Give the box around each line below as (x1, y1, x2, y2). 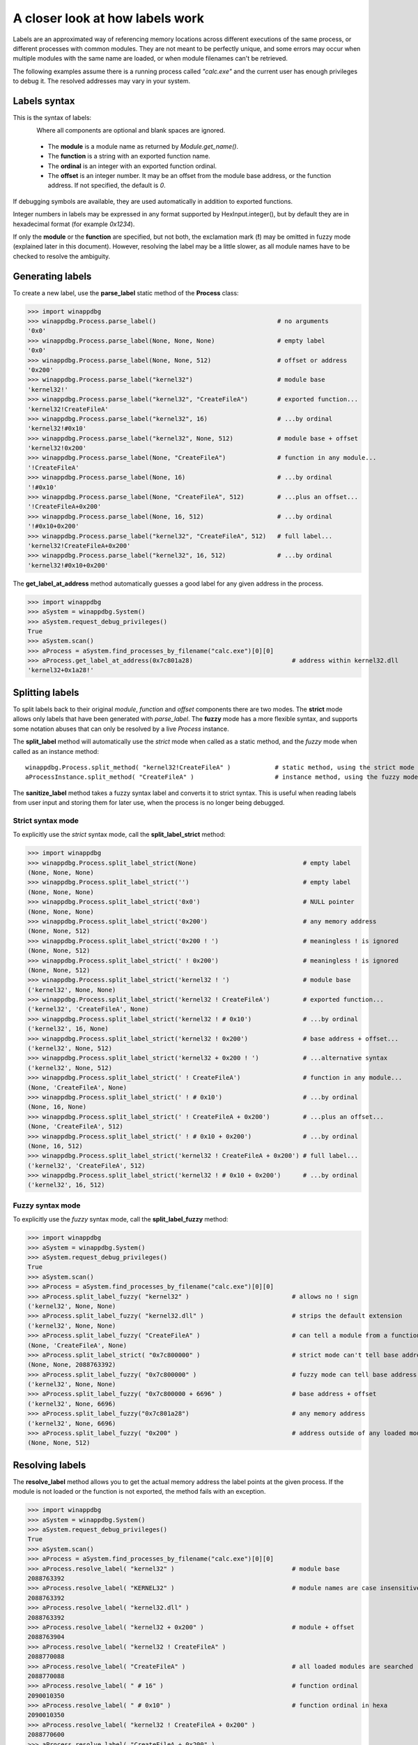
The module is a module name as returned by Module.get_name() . (47, 142, 239, 150)
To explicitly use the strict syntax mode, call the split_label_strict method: (13, 831, 226, 839)
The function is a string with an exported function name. (47, 152, 210, 161)
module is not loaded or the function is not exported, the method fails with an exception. (13, 1487, 266, 1496)
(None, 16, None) (27, 1103, 87, 1111)
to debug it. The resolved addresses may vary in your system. (13, 77, 191, 85)
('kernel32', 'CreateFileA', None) (27, 1005, 149, 1013)
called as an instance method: (13, 747, 99, 755)
